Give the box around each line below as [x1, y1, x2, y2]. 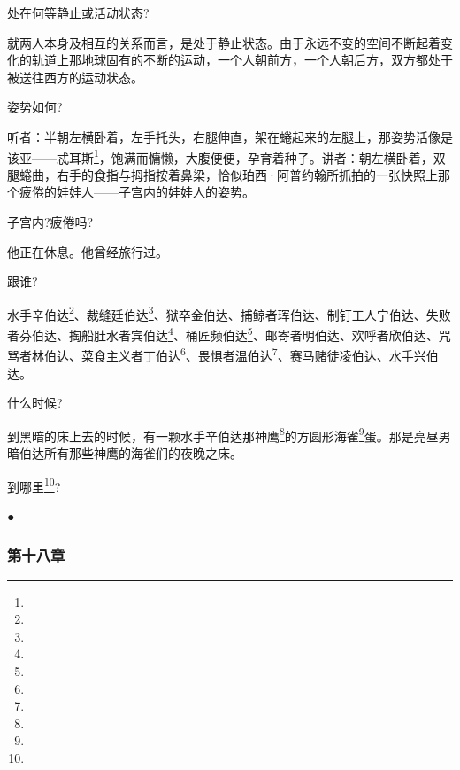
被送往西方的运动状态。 [7, 67, 143, 86]
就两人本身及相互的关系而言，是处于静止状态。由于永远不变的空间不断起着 [7, 33, 441, 51]
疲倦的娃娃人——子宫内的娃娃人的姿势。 [19, 183, 255, 201]
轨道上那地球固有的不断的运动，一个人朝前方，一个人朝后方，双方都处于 [31, 51, 453, 69]
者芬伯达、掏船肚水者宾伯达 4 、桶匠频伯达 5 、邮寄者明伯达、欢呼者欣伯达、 [7, 323, 439, 344]
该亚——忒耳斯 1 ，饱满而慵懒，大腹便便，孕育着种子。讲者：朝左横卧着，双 [7, 145, 446, 167]
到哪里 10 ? [7, 474, 61, 495]
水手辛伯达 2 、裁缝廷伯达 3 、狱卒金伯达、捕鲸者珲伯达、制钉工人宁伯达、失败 [7, 302, 451, 323]
